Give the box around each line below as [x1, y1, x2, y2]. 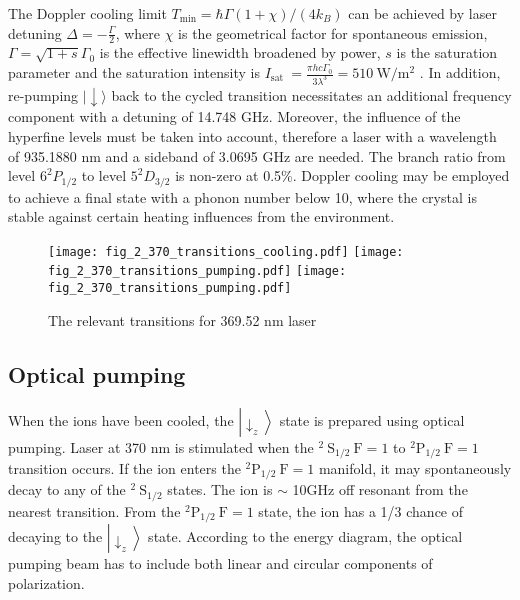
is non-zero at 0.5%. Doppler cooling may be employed [175, 165, 510, 186]
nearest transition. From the [8, 500, 181, 521]
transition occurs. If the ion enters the [8, 458, 241, 479]
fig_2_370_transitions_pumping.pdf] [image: [48, 264, 347, 279]
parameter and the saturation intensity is [8, 62, 260, 83]
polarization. [8, 572, 85, 593]
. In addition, [419, 62, 501, 83]
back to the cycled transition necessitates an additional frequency [111, 84, 512, 105]
